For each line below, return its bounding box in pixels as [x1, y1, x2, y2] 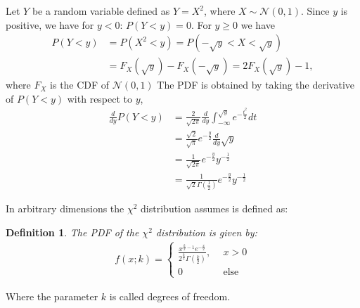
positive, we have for [6, 17, 94, 32]
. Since [301, 4, 330, 18]
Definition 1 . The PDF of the [6, 224, 139, 239]
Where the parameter [6, 288, 98, 303]
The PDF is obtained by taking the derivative [157, 77, 354, 92]
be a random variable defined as [32, 4, 170, 18]
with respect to [67, 91, 133, 105]
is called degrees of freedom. [109, 288, 231, 303]
